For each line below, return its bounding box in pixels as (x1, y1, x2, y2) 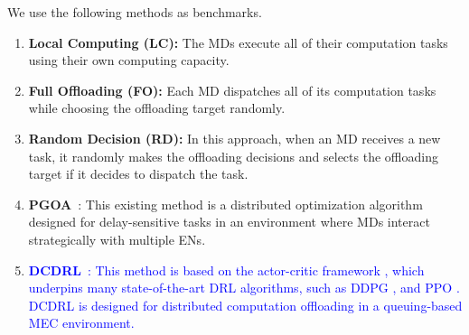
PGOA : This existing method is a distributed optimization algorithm (28, 194, 423, 213)
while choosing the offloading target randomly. (28, 98, 286, 117)
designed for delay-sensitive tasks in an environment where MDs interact (28, 212, 430, 231)
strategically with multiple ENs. (28, 229, 206, 248)
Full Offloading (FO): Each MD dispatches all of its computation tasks (28, 80, 436, 99)
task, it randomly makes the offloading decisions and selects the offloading (28, 146, 438, 165)
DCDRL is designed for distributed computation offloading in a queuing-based (28, 295, 463, 314)
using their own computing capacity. (28, 51, 230, 70)
